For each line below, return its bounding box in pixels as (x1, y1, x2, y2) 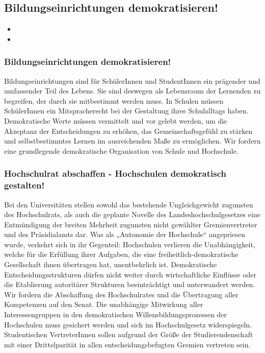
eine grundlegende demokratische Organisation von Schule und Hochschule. (4, 145, 238, 156)
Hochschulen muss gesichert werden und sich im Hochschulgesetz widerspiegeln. (4, 319, 252, 330)
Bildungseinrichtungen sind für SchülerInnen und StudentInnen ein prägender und (4, 75, 260, 86)
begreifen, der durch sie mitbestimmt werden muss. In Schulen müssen (4, 95, 224, 106)
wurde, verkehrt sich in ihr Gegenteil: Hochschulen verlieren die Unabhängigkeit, (4, 239, 255, 249)
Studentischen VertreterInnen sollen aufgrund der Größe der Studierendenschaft (4, 329, 253, 340)
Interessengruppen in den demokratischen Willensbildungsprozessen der (4, 309, 227, 320)
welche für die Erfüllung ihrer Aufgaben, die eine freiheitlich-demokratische (4, 249, 238, 260)
